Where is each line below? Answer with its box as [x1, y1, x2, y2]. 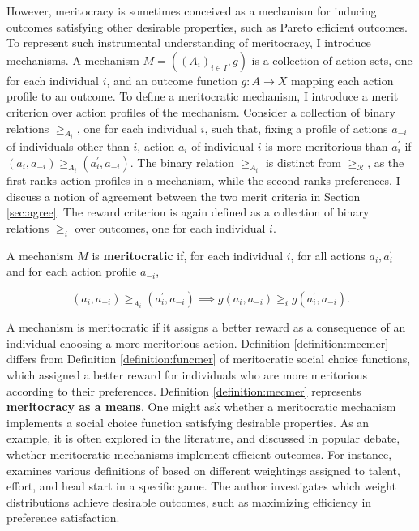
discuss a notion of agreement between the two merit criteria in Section [6, 187, 361, 204]
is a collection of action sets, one [251, 51, 413, 68]
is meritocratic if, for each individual [92, 246, 284, 263]
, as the [367, 153, 404, 170]
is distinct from [265, 153, 342, 170]
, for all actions [290, 246, 366, 263]
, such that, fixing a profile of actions [204, 119, 388, 136]
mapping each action [291, 71, 394, 88]
